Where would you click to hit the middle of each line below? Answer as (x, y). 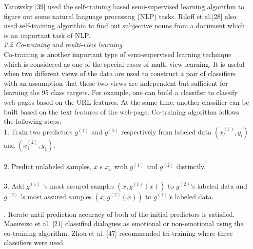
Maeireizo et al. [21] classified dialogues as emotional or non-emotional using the (124, 223)
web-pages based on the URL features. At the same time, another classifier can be (126, 102)
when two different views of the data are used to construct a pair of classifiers (120, 73)
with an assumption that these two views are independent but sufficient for (116, 83)
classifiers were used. (35, 242)
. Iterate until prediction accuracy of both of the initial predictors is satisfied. (119, 214)
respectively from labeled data (166, 131)
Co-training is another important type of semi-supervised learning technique (118, 54)
